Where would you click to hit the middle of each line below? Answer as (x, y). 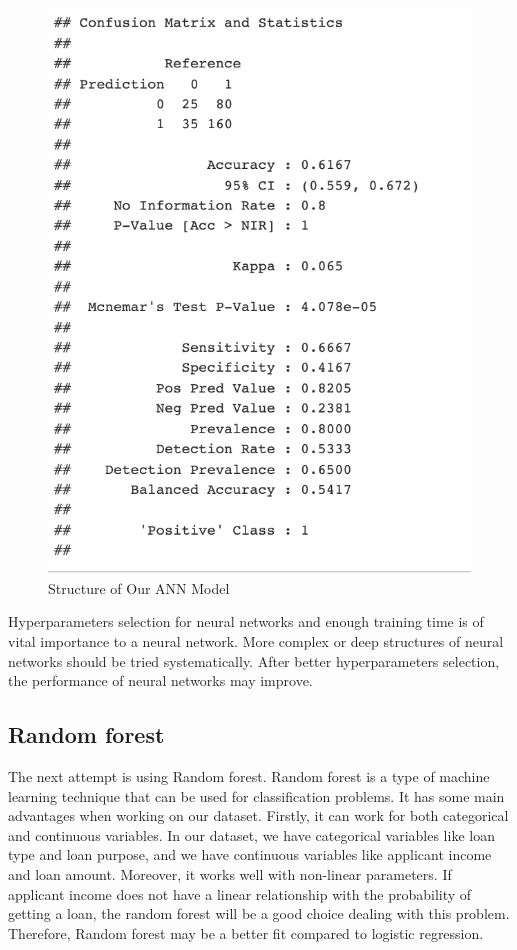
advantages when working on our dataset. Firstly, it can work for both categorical (258, 815)
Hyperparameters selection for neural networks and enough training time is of (246, 621)
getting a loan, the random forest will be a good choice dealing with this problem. (259, 913)
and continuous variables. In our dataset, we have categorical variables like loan (251, 834)
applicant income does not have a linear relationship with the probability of (240, 893)
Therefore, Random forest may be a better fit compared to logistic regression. (246, 932)
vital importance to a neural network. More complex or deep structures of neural (256, 641)
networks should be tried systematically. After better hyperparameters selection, (254, 660)
